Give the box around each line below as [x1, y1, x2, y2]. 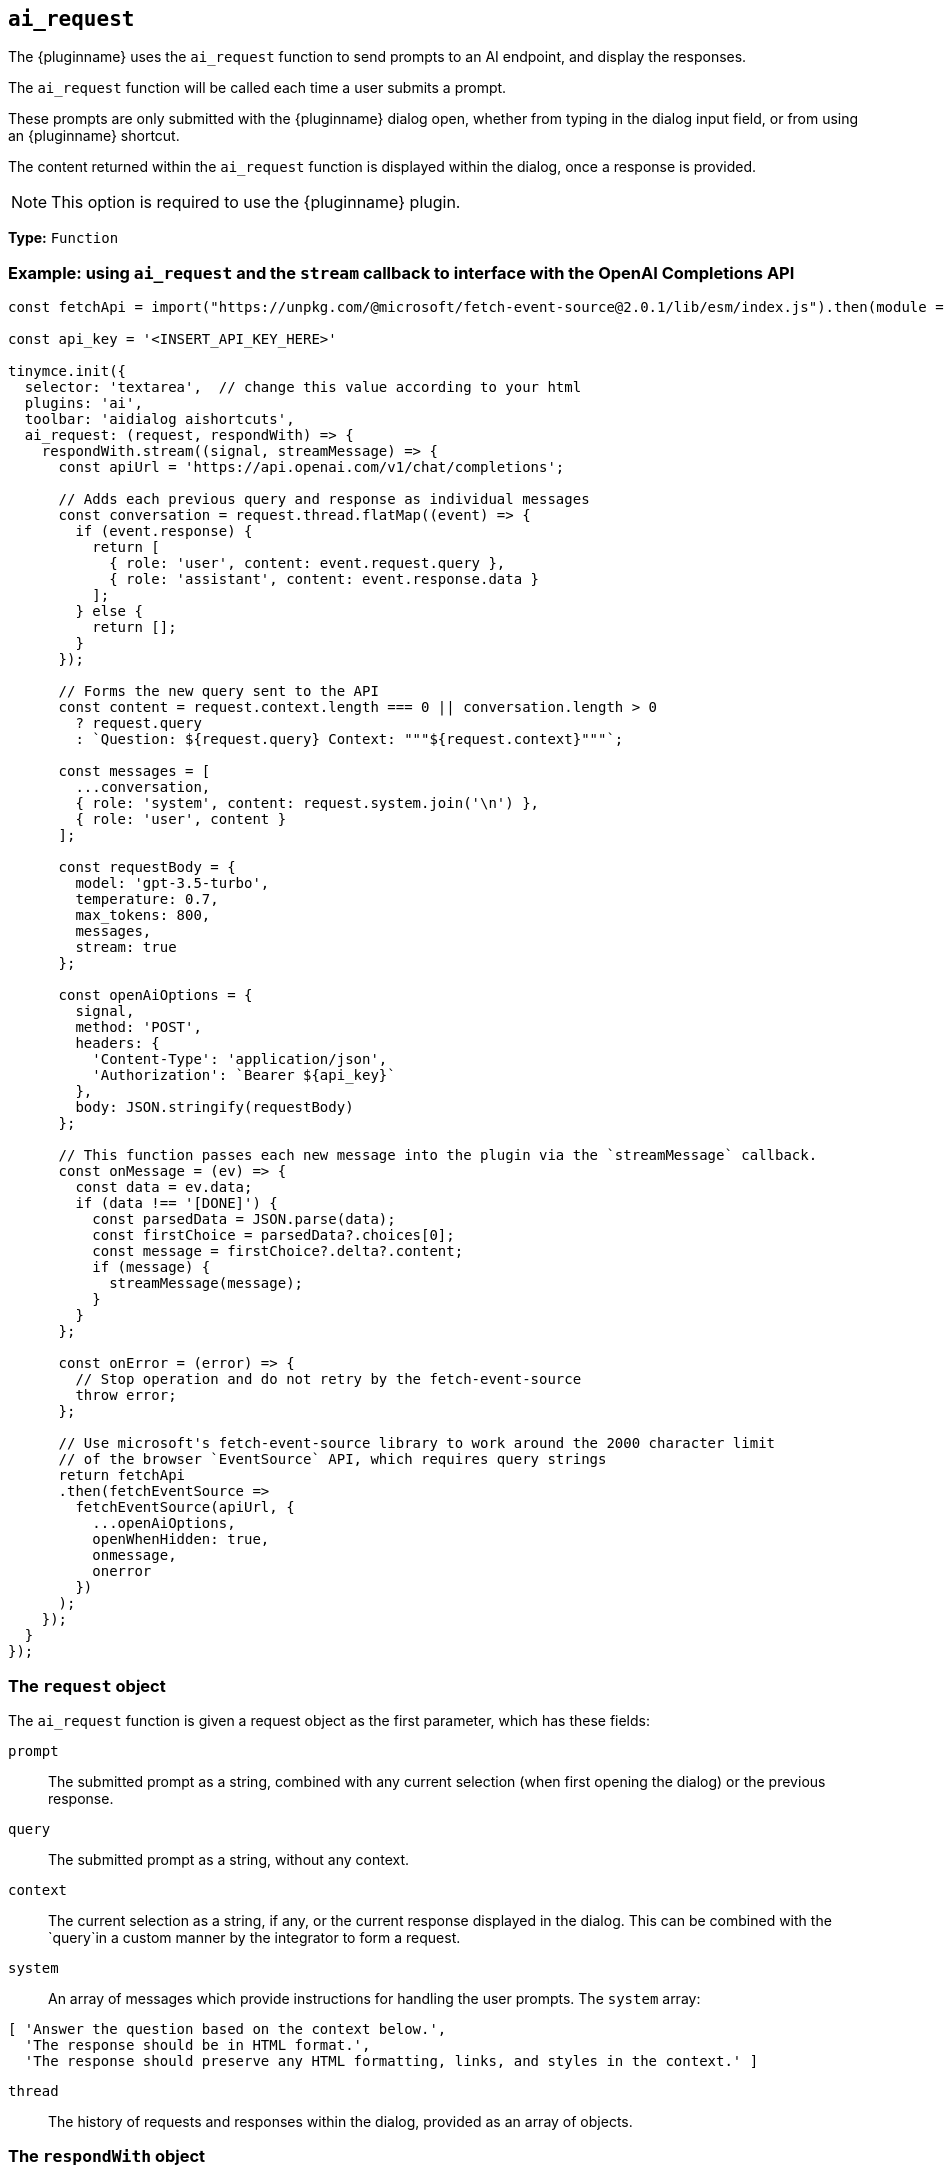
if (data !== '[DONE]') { [75, 1195, 278, 1212]
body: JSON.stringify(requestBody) [75, 1099, 354, 1116]
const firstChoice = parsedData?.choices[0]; [92, 1227, 455, 1244]
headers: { [75, 1035, 160, 1052]
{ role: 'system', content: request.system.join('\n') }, [75, 795, 540, 812]
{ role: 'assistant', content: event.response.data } [109, 571, 540, 588]
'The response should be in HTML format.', [24, 2036, 371, 2053]
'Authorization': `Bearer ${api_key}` [92, 1067, 396, 1084]
